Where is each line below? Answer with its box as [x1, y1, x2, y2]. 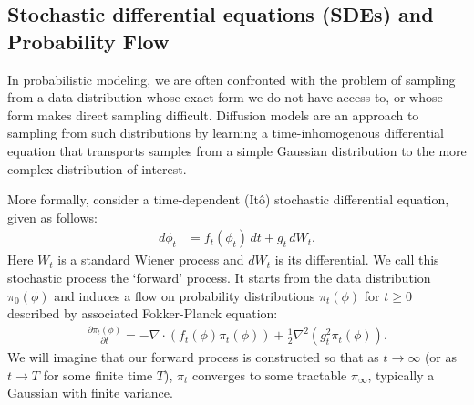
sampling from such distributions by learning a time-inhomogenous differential [7, 123, 444, 142]
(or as [424, 348, 458, 367]
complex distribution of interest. [7, 159, 187, 178]
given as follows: [7, 207, 98, 226]
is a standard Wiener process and [57, 250, 244, 269]
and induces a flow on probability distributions [54, 286, 315, 305]
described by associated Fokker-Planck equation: [7, 304, 278, 323]
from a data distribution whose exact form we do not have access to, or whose [7, 88, 443, 107]
